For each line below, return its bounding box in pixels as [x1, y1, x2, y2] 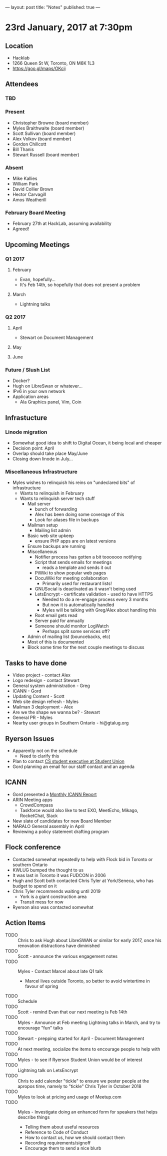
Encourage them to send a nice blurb [24, 1145, 101, 1151]
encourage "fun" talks [17, 1024, 63, 1030]
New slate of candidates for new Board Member [12, 817, 111, 824]
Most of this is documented [27, 639, 84, 645]
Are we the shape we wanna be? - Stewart [12, 709, 100, 715]
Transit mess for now [19, 898, 63, 904]
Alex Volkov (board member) [12, 135, 71, 141]
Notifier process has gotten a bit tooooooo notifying [34, 554, 142, 560]
